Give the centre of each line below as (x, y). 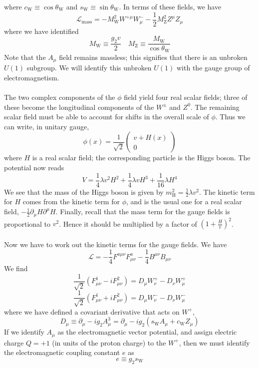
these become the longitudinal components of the (79, 107)
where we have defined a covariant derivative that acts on (92, 311)
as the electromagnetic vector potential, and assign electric (147, 332)
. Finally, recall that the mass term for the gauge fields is (143, 211)
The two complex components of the (60, 97)
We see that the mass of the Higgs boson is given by (84, 191)
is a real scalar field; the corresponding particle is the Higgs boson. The (141, 158)
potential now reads (34, 167)
